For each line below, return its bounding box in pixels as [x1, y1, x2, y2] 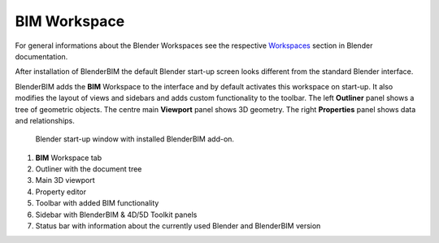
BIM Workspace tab [35, 153, 102, 163]
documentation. [15, 51, 68, 61]
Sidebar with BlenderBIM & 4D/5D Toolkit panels [35, 210, 198, 219]
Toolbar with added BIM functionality [35, 198, 159, 208]
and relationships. [15, 115, 75, 125]
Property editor [35, 187, 87, 197]
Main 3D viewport [35, 176, 95, 185]
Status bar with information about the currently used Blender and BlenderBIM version [35, 221, 321, 231]
